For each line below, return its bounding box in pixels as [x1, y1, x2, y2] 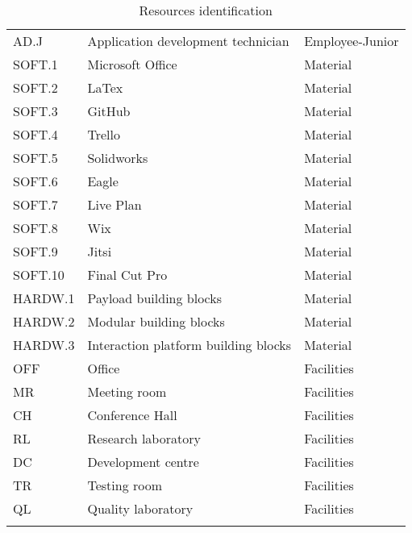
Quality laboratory [87, 499, 194, 518]
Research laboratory [87, 429, 201, 448]
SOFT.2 [13, 78, 58, 97]
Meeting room [87, 382, 167, 401]
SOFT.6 [13, 172, 58, 190]
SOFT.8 [13, 219, 58, 237]
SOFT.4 [13, 125, 58, 144]
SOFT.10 [13, 265, 65, 284]
